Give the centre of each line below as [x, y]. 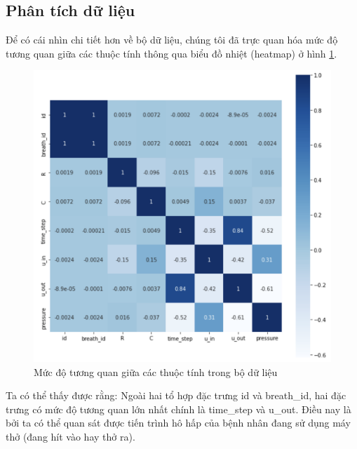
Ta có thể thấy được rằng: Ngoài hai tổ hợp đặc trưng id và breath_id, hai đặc [176, 395]
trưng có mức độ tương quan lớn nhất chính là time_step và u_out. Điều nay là [178, 409]
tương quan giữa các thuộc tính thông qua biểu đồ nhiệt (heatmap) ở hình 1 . [171, 53]
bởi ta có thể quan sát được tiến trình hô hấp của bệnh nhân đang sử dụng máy [178, 423]
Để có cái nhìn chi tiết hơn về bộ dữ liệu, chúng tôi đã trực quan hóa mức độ [172, 40]
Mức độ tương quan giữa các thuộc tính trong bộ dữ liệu [156, 371]
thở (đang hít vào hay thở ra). [70, 437]
